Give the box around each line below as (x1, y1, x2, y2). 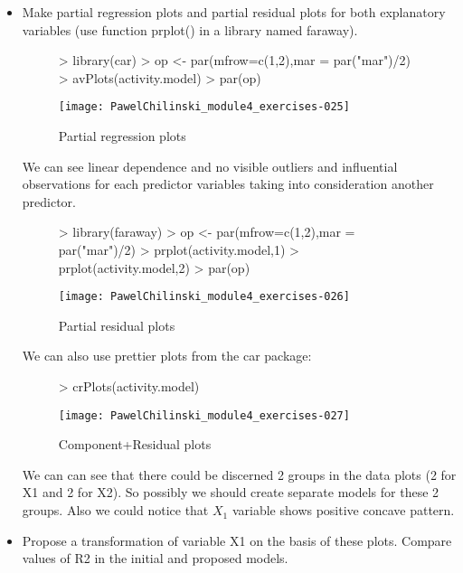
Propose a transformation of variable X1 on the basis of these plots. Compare (22, 531, 452, 550)
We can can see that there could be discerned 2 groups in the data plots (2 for (22, 465, 457, 484)
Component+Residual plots (58, 435, 212, 454)
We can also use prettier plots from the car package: (22, 346, 312, 365)
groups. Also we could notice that (22, 501, 209, 520)
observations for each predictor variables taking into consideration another (22, 174, 434, 193)
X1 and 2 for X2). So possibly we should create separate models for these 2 (22, 483, 439, 502)
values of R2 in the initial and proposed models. (22, 549, 288, 568)
